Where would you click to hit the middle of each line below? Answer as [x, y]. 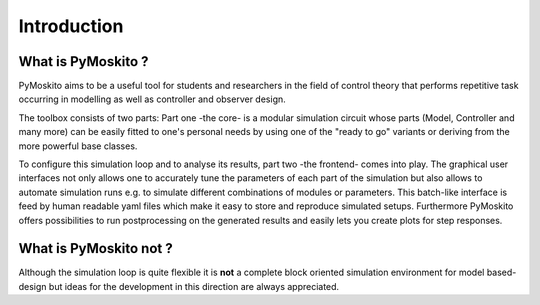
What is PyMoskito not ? [96, 248]
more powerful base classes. [78, 146]
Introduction [71, 26]
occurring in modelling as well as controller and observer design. [152, 99]
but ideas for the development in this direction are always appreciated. [194, 286]
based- [501, 272]
